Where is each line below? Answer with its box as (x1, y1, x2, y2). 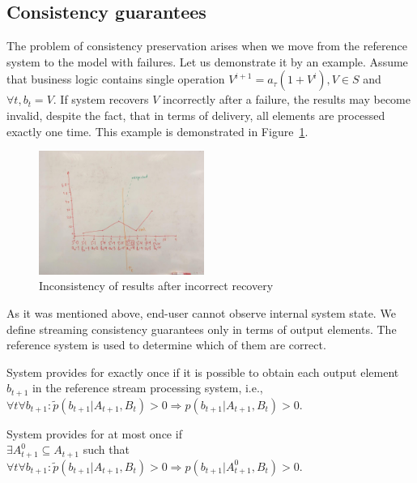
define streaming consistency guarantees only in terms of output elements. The (6, 320, 397, 337)
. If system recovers (53, 91, 149, 108)
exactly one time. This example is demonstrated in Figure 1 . (6, 122, 308, 139)
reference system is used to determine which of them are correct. (6, 336, 326, 353)
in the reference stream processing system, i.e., (32, 379, 263, 396)
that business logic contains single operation (6, 71, 225, 88)
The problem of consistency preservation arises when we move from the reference (6, 37, 407, 54)
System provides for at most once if (6, 425, 182, 442)
